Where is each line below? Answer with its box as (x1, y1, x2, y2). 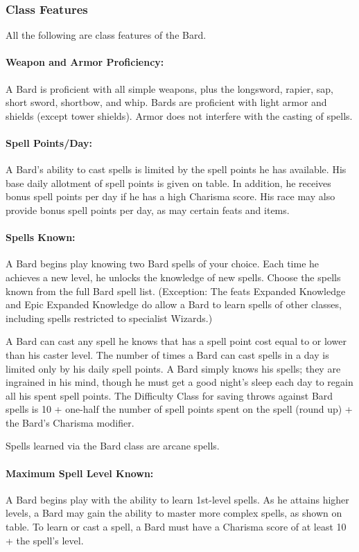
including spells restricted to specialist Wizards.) (6, 310, 213, 325)
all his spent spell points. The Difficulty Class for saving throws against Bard (6, 388, 333, 402)
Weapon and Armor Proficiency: (6, 55, 164, 69)
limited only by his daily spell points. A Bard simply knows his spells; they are (6, 361, 341, 375)
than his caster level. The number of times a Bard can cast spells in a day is (6, 347, 329, 362)
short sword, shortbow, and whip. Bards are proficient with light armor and (6, 95, 327, 109)
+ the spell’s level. (6, 533, 84, 547)
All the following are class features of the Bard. (6, 28, 207, 42)
